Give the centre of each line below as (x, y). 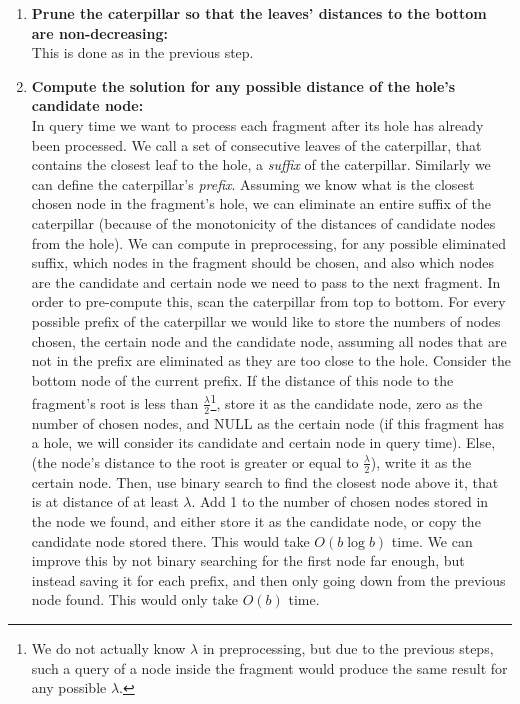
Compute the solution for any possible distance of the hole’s (243, 85)
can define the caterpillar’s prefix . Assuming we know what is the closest (253, 183)
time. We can (432, 540)
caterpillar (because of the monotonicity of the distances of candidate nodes (263, 222)
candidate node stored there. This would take (170, 540)
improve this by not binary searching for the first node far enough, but (248, 560)
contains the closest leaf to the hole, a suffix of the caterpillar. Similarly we (261, 164)
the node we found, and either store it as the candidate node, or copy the (256, 520)
